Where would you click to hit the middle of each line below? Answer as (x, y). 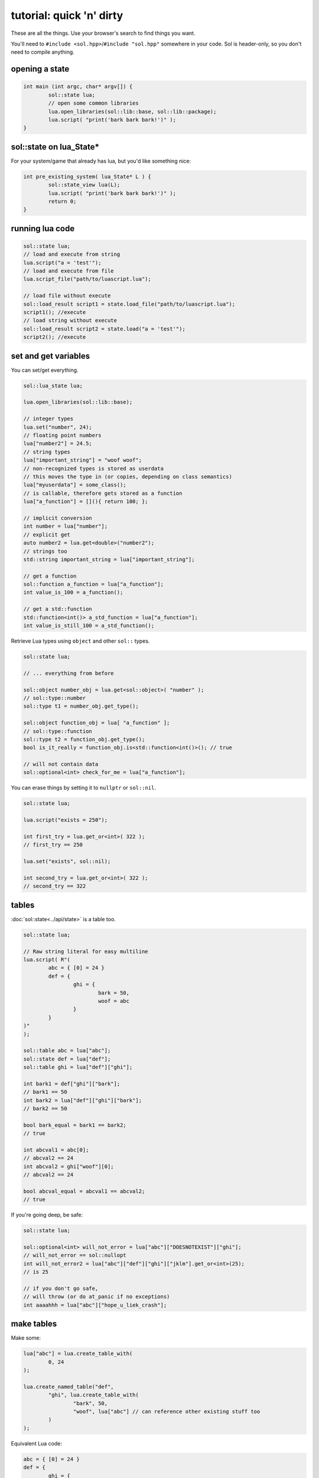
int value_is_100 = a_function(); (73, 592)
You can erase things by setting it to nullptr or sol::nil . (84, 788)
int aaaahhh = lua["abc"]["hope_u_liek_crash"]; (95, 1305)
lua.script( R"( (47, 960)
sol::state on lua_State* (55, 147)
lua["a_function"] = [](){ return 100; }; (86, 502)
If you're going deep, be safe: (47, 1215)
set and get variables (51, 356)
